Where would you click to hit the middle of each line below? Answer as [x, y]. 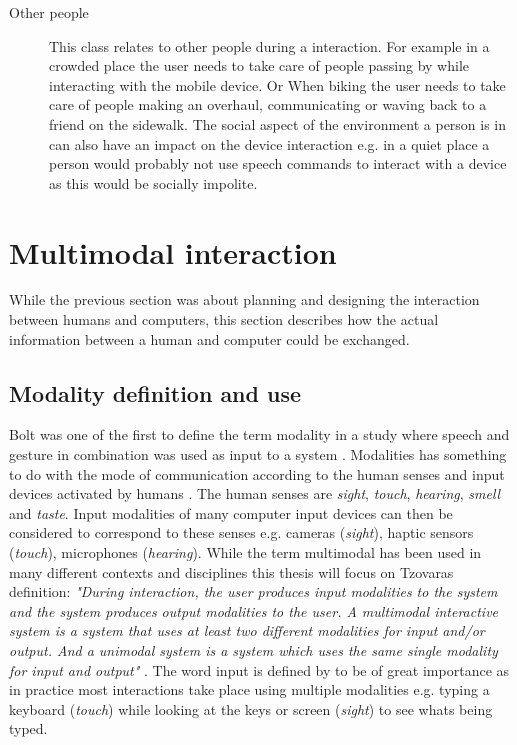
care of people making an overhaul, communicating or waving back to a [268, 104]
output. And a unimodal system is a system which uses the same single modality [253, 649]
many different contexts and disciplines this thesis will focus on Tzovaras [231, 571]
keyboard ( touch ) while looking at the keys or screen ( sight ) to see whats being [251, 708]
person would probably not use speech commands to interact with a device [278, 163]
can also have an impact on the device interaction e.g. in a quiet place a [269, 143]
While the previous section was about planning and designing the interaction [244, 299]
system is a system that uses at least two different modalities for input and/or [247, 630]
